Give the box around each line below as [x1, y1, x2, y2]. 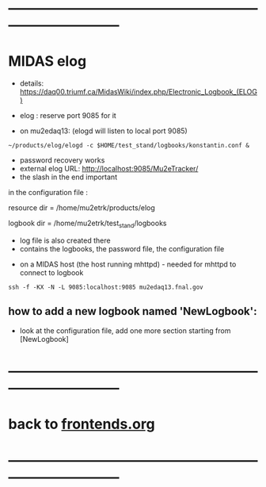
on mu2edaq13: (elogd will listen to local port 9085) [19, 126, 188, 136]
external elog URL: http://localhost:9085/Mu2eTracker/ [19, 164, 199, 174]
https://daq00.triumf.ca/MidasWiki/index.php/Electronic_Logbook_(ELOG [19, 87, 257, 97]
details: [19, 79, 44, 88]
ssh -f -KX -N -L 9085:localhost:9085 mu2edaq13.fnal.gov [8, 283, 203, 291]
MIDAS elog [8, 52, 87, 71]
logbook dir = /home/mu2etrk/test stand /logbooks [8, 218, 167, 229]
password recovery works [19, 155, 105, 165]
